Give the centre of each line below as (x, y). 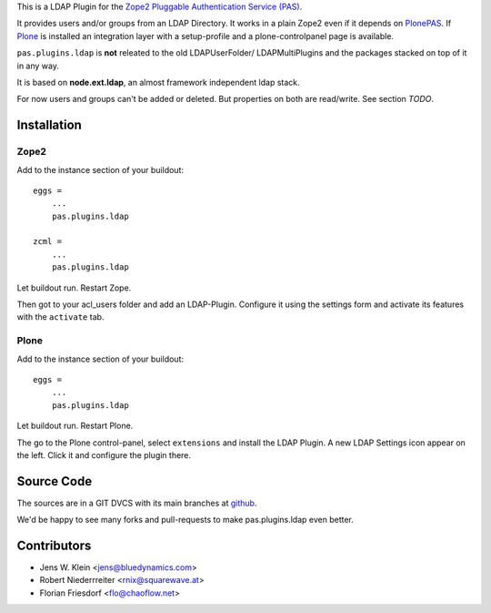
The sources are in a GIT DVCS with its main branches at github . (137, 503)
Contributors (54, 546)
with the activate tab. (60, 317)
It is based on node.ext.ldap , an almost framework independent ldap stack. (158, 82)
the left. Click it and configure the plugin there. (104, 455)
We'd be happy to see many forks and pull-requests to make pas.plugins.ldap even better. (185, 520)
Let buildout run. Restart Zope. (74, 288)
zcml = (48, 242)
